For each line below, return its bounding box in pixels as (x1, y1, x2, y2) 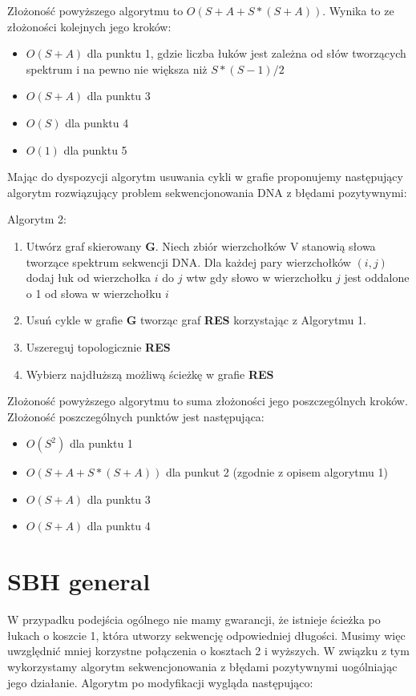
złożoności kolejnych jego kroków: (7, 18, 172, 34)
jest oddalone (344, 269, 410, 286)
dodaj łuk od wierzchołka (26, 269, 151, 286)
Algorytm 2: (7, 211, 67, 227)
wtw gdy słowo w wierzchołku (186, 269, 333, 286)
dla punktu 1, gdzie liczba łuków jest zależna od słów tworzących (87, 45, 406, 62)
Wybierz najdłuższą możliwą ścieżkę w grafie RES (26, 365, 274, 382)
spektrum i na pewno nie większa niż (26, 60, 208, 77)
